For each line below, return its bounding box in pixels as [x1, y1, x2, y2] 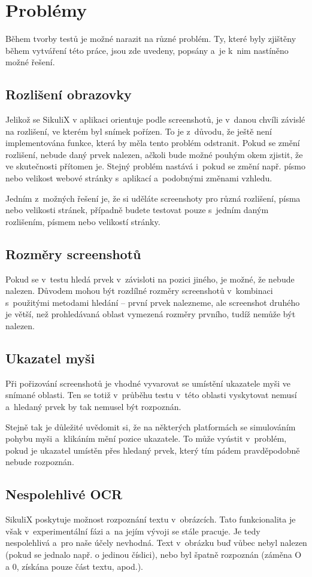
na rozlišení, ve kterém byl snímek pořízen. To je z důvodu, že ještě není [5, 124, 272, 137]
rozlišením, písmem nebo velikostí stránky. [5, 215, 160, 227]
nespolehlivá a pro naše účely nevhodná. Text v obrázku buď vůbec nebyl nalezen [5, 536, 307, 549]
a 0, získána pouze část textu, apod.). [5, 560, 143, 572]
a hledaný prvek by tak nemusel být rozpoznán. [5, 400, 181, 413]
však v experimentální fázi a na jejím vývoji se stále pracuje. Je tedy [5, 524, 260, 537]
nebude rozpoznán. [5, 455, 74, 468]
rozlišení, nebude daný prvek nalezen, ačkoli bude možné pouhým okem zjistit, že [5, 148, 303, 160]
